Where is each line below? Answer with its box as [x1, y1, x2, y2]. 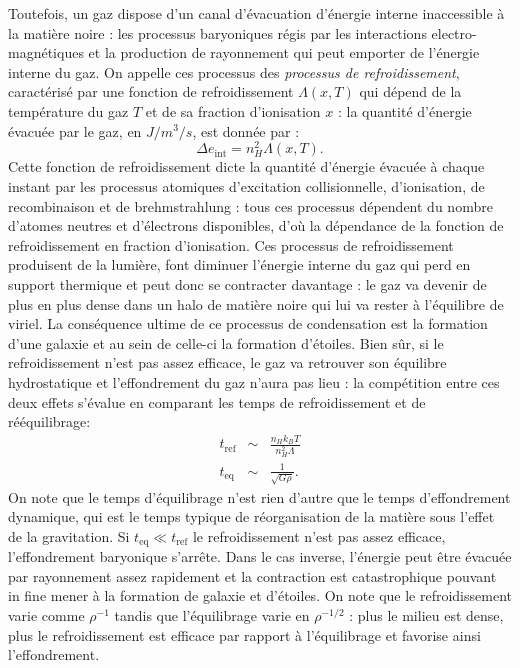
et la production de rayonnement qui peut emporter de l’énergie [88, 42, 480, 63]
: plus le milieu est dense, [349, 605, 504, 625]
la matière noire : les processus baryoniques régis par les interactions [8, 22, 427, 43]
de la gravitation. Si [8, 525, 130, 546]
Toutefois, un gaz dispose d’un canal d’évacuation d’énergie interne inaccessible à [8, 3, 505, 23]
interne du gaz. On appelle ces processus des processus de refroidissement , [8, 61, 460, 82]
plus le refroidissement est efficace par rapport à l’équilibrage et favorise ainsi [8, 624, 481, 645]
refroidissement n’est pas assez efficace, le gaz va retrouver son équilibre [8, 352, 447, 373]
